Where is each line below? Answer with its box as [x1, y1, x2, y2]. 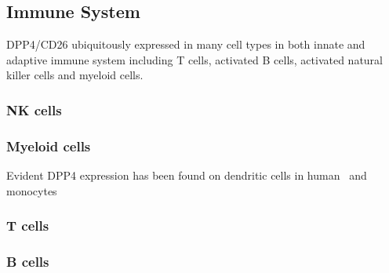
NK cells [6, 100, 62, 119]
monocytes [6, 182, 57, 198]
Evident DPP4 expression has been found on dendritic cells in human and [6, 167, 367, 184]
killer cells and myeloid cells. [6, 67, 144, 83]
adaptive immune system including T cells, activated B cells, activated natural [6, 51, 384, 67]
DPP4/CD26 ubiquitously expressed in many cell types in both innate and [6, 36, 365, 53]
